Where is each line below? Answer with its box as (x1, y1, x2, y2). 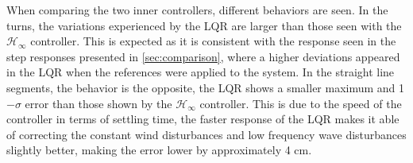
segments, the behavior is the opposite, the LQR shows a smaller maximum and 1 (6, 79, 405, 95)
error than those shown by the (25, 95, 172, 111)
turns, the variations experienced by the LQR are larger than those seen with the (6, 17, 402, 33)
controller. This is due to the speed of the (199, 95, 402, 111)
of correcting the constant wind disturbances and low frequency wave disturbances (6, 126, 407, 142)
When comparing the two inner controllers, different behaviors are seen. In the (6, 2, 388, 17)
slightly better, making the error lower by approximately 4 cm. (6, 142, 312, 158)
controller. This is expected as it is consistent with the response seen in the (30, 33, 396, 49)
